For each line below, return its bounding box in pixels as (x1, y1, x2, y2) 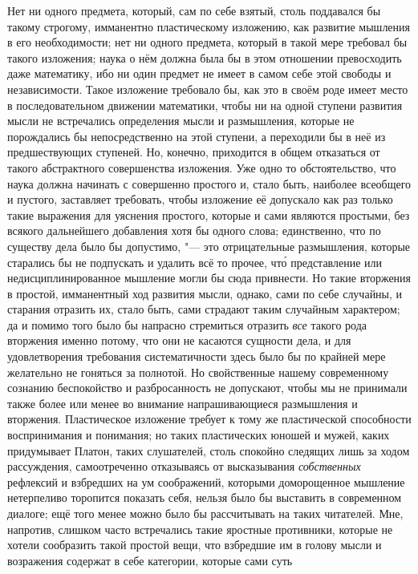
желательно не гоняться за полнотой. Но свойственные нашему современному (7, 363, 389, 380)
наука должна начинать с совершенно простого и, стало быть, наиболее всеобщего (7, 175, 412, 192)
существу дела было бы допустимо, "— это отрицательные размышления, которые (7, 237, 411, 254)
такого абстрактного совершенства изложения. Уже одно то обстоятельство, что (7, 159, 396, 176)
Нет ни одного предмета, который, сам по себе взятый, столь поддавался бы (7, 2, 381, 18)
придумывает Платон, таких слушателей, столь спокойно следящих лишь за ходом (7, 442, 410, 459)
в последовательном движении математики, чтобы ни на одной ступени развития (7, 96, 403, 113)
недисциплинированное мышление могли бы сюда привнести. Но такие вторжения (7, 269, 412, 286)
